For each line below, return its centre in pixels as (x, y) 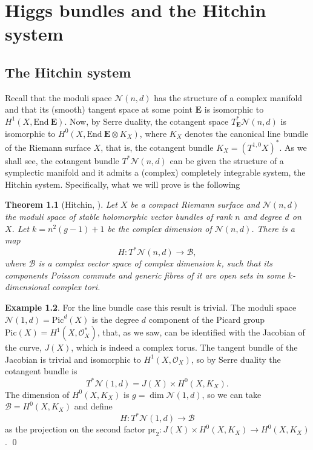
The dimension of (37, 394)
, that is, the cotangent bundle (157, 147)
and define (93, 406)
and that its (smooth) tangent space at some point (99, 109)
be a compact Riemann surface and (195, 204)
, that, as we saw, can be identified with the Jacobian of (201, 332)
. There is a (273, 228)
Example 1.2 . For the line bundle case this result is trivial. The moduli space (151, 307)
